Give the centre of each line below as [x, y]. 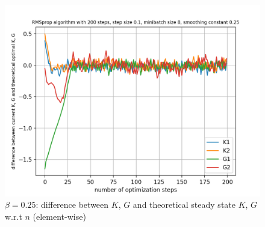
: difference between [72, 204]
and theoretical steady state [184, 204]
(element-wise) [59, 216]
